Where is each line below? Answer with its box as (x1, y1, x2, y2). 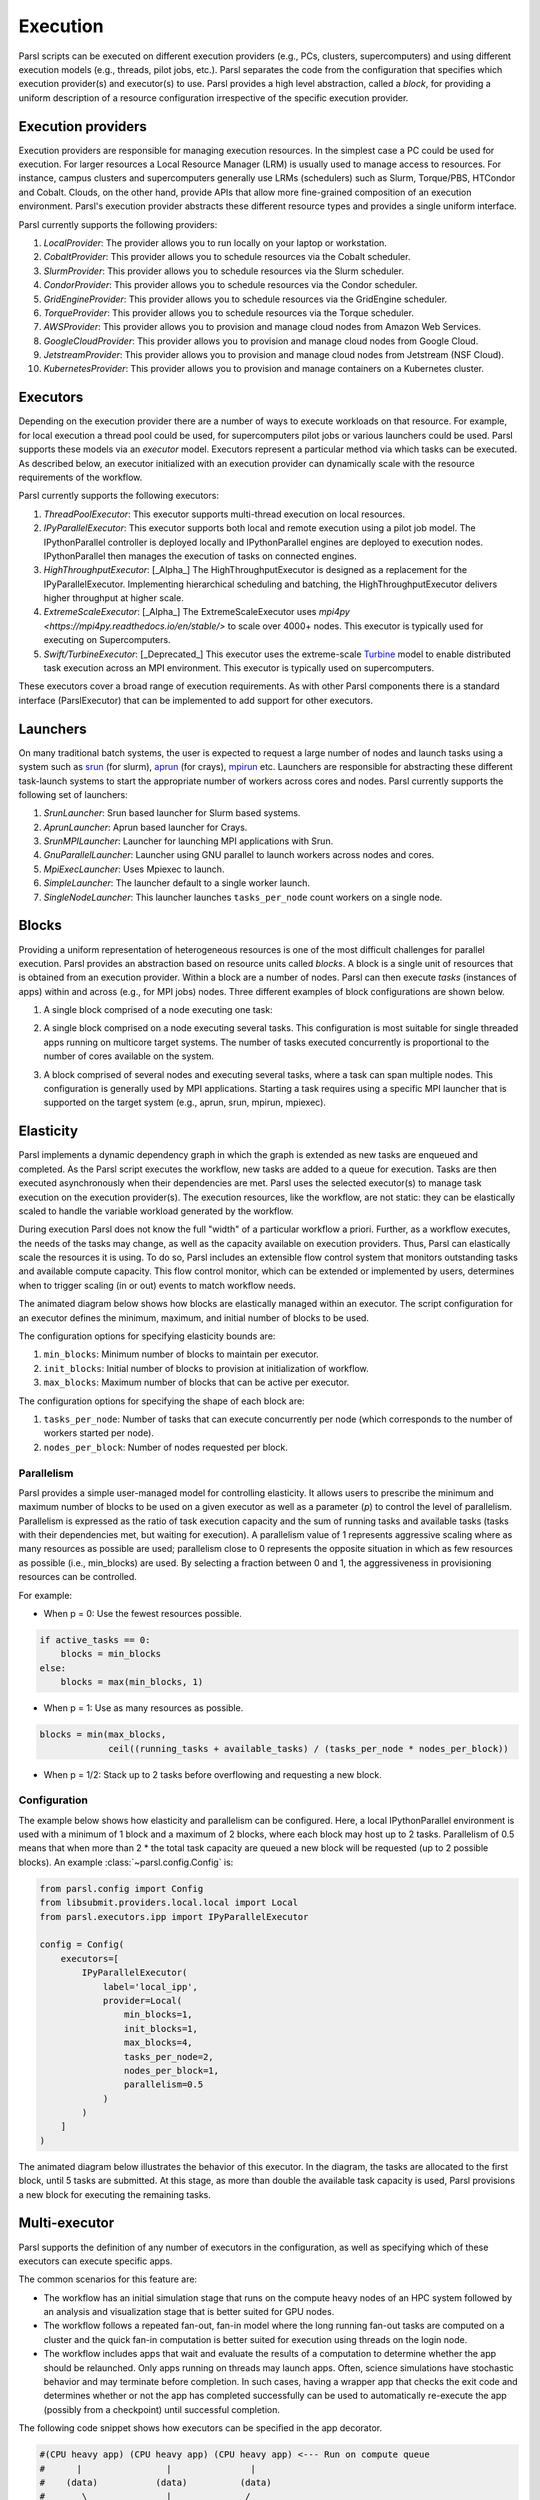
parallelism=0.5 (123, 2079, 204, 2090)
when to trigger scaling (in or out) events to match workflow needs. (18, 1279, 297, 1291)
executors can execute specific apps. (18, 2255, 173, 2267)
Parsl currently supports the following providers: (18, 218, 218, 230)
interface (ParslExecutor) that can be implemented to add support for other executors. (18, 694, 374, 706)
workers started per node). (43, 1427, 155, 1439)
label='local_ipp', (102, 1981, 199, 1992)
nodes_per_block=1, (123, 2065, 220, 2076)
